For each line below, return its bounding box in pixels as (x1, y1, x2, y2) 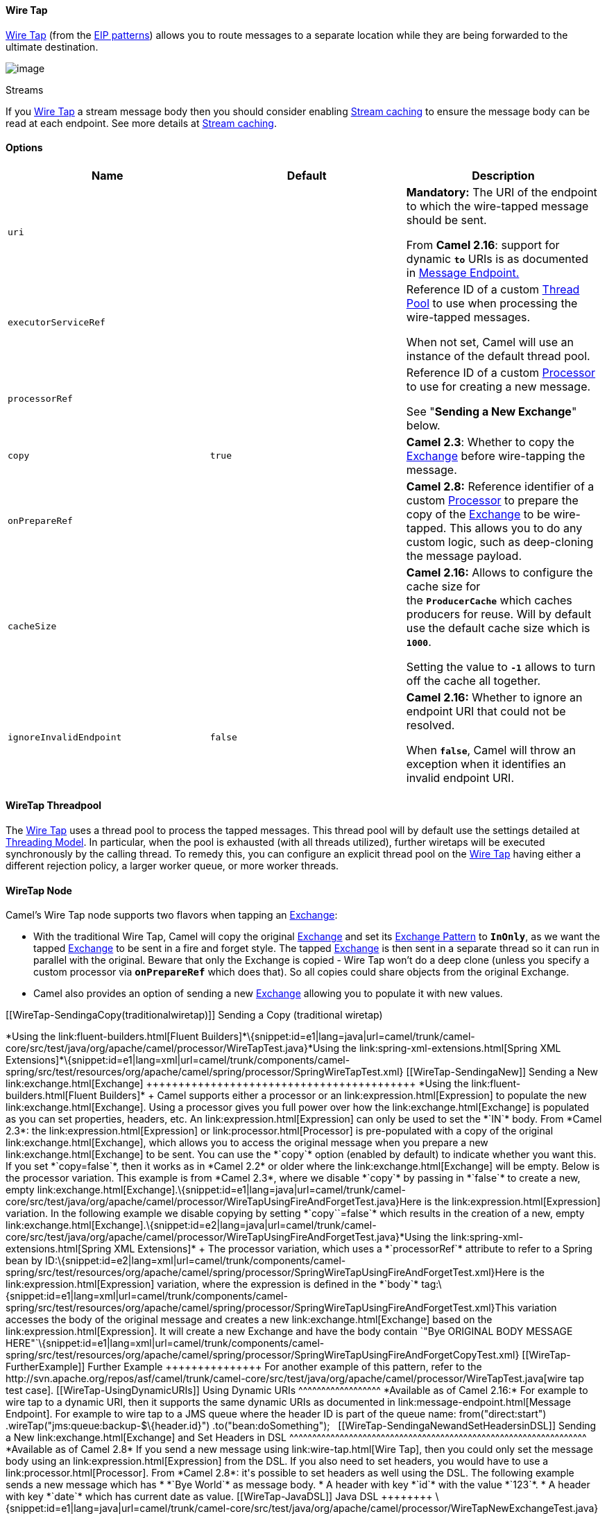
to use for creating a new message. (406, 379, 591, 393)
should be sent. (406, 212, 487, 227)
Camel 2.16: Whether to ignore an (406, 690, 583, 704)
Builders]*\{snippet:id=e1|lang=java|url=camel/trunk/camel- (201, 1030, 475, 1043)
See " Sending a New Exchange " (406, 404, 577, 418)
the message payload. (406, 548, 522, 563)
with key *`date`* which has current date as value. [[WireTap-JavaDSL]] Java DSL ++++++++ (6, 1490, 433, 1503)
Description (472, 168, 535, 182)
